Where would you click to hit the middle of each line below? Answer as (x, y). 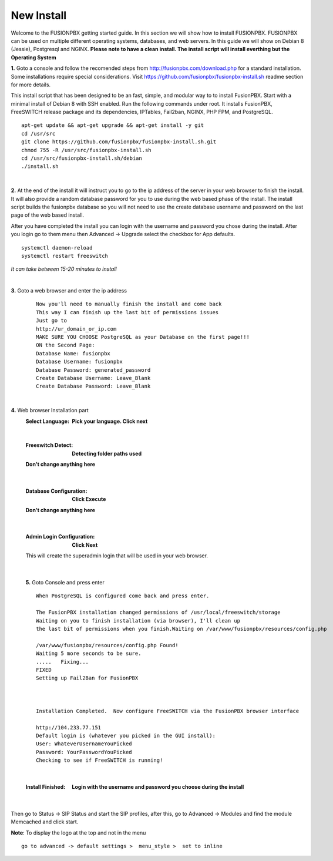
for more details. (31, 85)
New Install (39, 15)
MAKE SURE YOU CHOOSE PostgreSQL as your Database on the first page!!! (143, 337)
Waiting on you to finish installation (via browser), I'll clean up (138, 620)
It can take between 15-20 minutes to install (64, 269)
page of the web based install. (48, 215)
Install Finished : (46, 787)
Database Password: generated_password (93, 370)
